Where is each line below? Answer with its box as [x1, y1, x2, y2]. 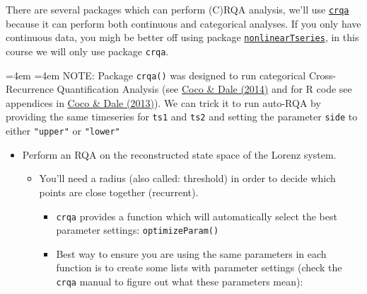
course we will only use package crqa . [6, 43, 169, 58]
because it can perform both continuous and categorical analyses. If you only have [6, 16, 361, 30]
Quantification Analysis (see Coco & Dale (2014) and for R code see [57, 81, 352, 96]
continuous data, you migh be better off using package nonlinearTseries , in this [6, 30, 359, 45]
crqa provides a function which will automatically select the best [56, 208, 337, 223]
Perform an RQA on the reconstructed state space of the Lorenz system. [22, 147, 337, 162]
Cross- [308, 67, 337, 82]
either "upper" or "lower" [6, 123, 120, 138]
